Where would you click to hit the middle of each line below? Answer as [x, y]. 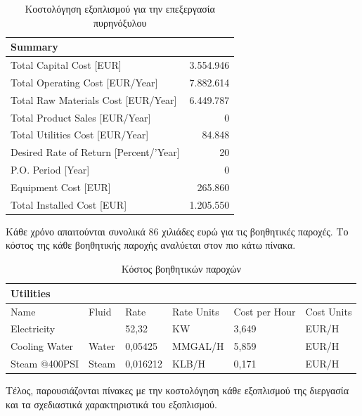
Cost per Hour [265, 311]
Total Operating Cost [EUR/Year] [84, 82]
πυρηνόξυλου [120, 22]
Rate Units [196, 311]
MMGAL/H [198, 346]
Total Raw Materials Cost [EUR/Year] [94, 99]
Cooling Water [42, 346]
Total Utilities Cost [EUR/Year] [80, 135]
